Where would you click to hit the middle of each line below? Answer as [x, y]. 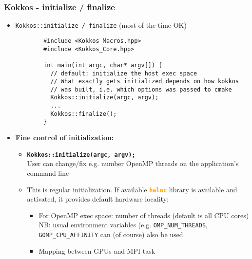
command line [48, 173]
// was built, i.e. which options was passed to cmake [141, 89]
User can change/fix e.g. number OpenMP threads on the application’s [133, 163]
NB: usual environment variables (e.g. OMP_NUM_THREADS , [123, 225]
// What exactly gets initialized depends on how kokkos [145, 82]
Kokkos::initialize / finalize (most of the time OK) [101, 25]
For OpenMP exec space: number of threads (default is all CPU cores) [144, 215]
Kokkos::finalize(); [84, 114]
